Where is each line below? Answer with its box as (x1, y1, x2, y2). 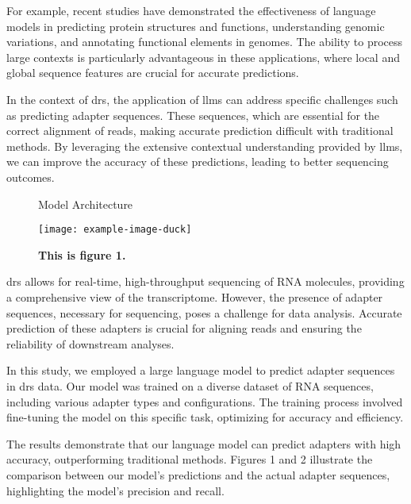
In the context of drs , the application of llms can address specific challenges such (6, 90, 398, 107)
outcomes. (6, 168, 55, 185)
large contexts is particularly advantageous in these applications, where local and (6, 48, 400, 65)
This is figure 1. (38, 246, 126, 263)
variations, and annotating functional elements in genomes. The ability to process (6, 33, 403, 50)
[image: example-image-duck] (38, 224, 192, 236)
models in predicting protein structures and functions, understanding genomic (6, 17, 385, 34)
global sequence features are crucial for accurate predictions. (6, 64, 299, 81)
